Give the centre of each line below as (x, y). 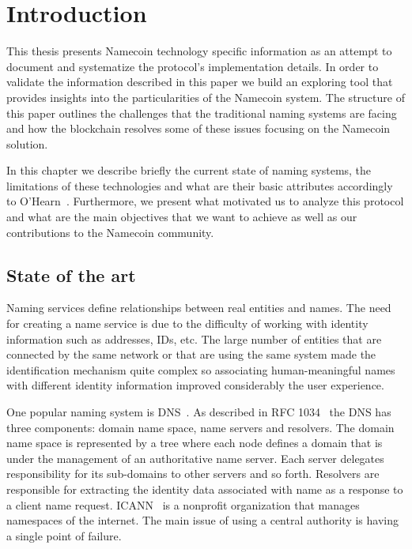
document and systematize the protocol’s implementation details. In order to (193, 66)
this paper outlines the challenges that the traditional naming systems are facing (202, 113)
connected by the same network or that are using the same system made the (191, 354)
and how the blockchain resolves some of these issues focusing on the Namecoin (198, 128)
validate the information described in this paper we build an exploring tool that (200, 82)
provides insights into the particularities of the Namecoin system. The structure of (206, 97)
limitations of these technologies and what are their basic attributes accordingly (200, 185)
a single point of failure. (64, 535)
